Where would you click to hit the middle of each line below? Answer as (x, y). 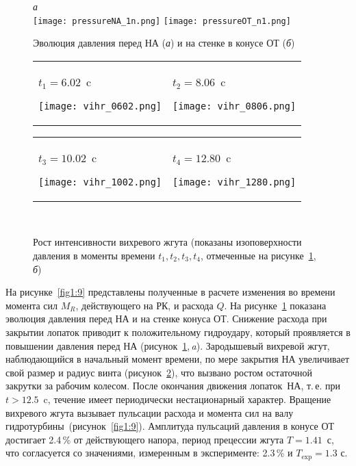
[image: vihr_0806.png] (234, 106)
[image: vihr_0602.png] (100, 106)
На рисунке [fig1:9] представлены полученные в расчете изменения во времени (170, 292)
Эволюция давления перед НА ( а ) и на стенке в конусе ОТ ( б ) (164, 43)
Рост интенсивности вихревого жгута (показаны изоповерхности (167, 242)
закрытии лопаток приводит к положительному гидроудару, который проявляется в (178, 332)
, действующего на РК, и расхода (144, 305)
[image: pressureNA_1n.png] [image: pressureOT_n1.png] (162, 21)
